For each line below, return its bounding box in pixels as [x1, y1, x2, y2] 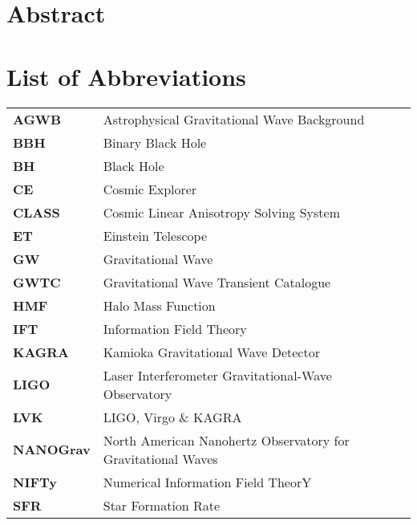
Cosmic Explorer [103, 179, 197, 198]
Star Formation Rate [103, 495, 221, 515]
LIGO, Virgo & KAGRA [103, 407, 242, 426]
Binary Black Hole [103, 132, 207, 152]
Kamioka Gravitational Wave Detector [103, 342, 320, 361]
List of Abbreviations [6, 59, 246, 92]
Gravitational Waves [103, 449, 218, 468]
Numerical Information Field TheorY [103, 472, 312, 491]
